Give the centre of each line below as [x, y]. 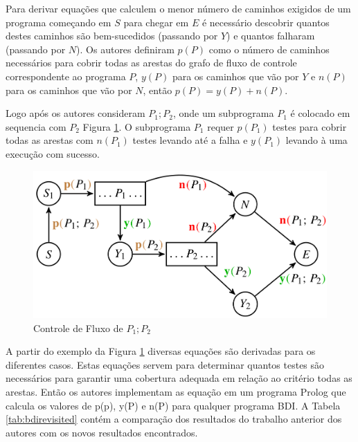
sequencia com [36, 126]
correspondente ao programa [66, 76]
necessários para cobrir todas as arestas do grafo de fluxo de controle [151, 63]
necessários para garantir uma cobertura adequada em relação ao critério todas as [179, 378]
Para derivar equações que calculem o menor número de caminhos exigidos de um [178, 8]
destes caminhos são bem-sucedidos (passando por [112, 36]
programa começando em [59, 22]
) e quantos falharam [271, 36]
